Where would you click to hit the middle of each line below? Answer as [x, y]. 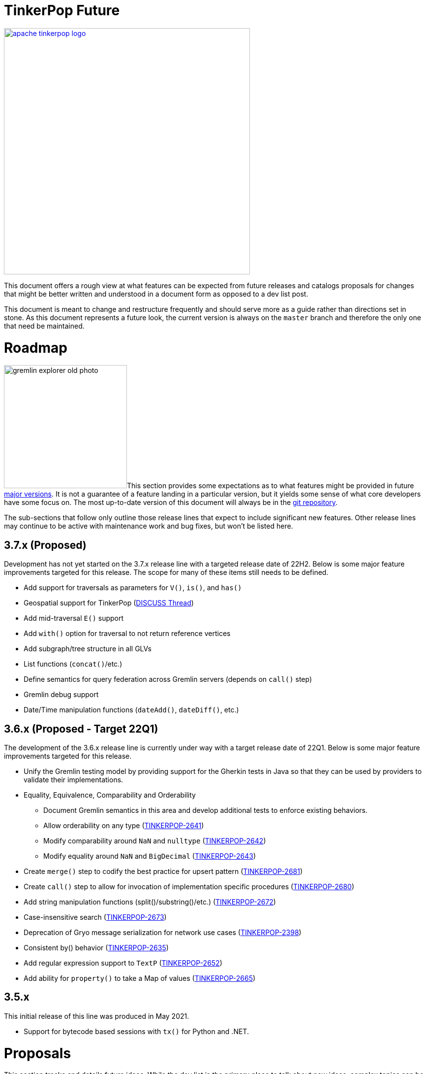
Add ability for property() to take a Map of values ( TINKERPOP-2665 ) [140, 978]
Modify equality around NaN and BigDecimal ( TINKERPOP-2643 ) [150, 856]
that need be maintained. [44, 326]
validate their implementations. [74, 779]
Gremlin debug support [61, 695]
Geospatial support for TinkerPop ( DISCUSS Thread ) [109, 603]
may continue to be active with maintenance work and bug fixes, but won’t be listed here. [149, 526]
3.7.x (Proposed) [45, 545]
